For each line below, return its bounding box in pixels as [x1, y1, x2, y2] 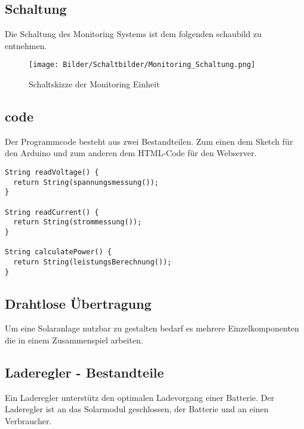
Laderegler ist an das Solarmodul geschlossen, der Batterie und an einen [5, 403, 269, 415]
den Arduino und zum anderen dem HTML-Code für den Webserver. [5, 147, 257, 159]
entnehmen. [5, 39, 47, 51]
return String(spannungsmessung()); [13, 178, 159, 187]
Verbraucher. [5, 415, 52, 427]
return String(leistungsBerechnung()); [13, 257, 172, 266]
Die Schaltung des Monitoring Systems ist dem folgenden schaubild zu [5, 28, 262, 40]
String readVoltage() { [5, 168, 99, 177]
